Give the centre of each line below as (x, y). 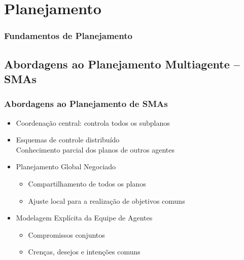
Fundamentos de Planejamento (68, 36)
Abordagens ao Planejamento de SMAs (86, 104)
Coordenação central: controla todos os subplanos (93, 122)
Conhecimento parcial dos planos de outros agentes (95, 149)
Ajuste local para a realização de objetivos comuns (107, 200)
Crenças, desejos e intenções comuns (84, 252)
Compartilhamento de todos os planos (87, 183)
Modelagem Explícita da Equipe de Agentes (84, 218)
